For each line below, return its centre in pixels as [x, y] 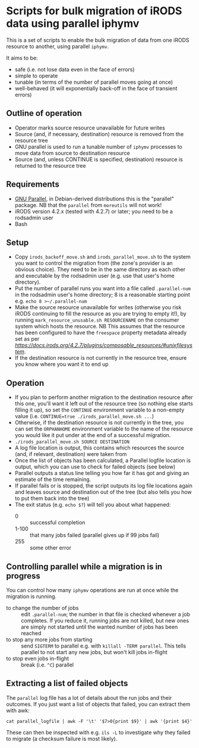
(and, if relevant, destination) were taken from [71, 454]
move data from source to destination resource [72, 153]
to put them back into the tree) [52, 498]
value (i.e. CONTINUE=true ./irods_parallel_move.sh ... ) [84, 416]
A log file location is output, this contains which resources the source [99, 448]
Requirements [33, 185]
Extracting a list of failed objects [67, 683]
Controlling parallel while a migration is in [84, 566]
